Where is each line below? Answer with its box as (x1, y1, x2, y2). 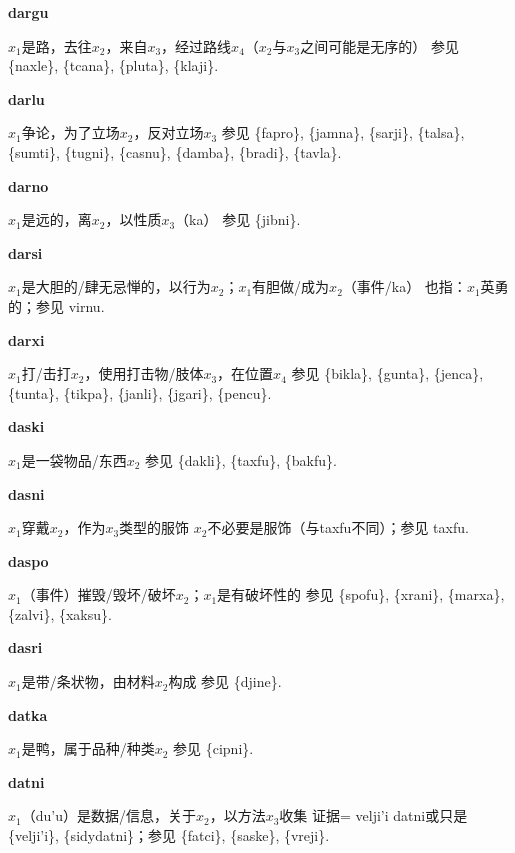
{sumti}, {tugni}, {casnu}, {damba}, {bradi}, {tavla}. (8, 141, 342, 162)
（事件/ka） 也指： (342, 276, 467, 297)
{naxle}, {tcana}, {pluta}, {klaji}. (8, 55, 219, 76)
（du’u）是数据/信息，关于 (21, 805, 196, 826)
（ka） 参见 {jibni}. (175, 209, 301, 230)
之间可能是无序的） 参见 (300, 35, 459, 56)
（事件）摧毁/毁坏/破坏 (21, 584, 176, 605)
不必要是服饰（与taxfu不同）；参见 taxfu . (207, 517, 469, 538)
